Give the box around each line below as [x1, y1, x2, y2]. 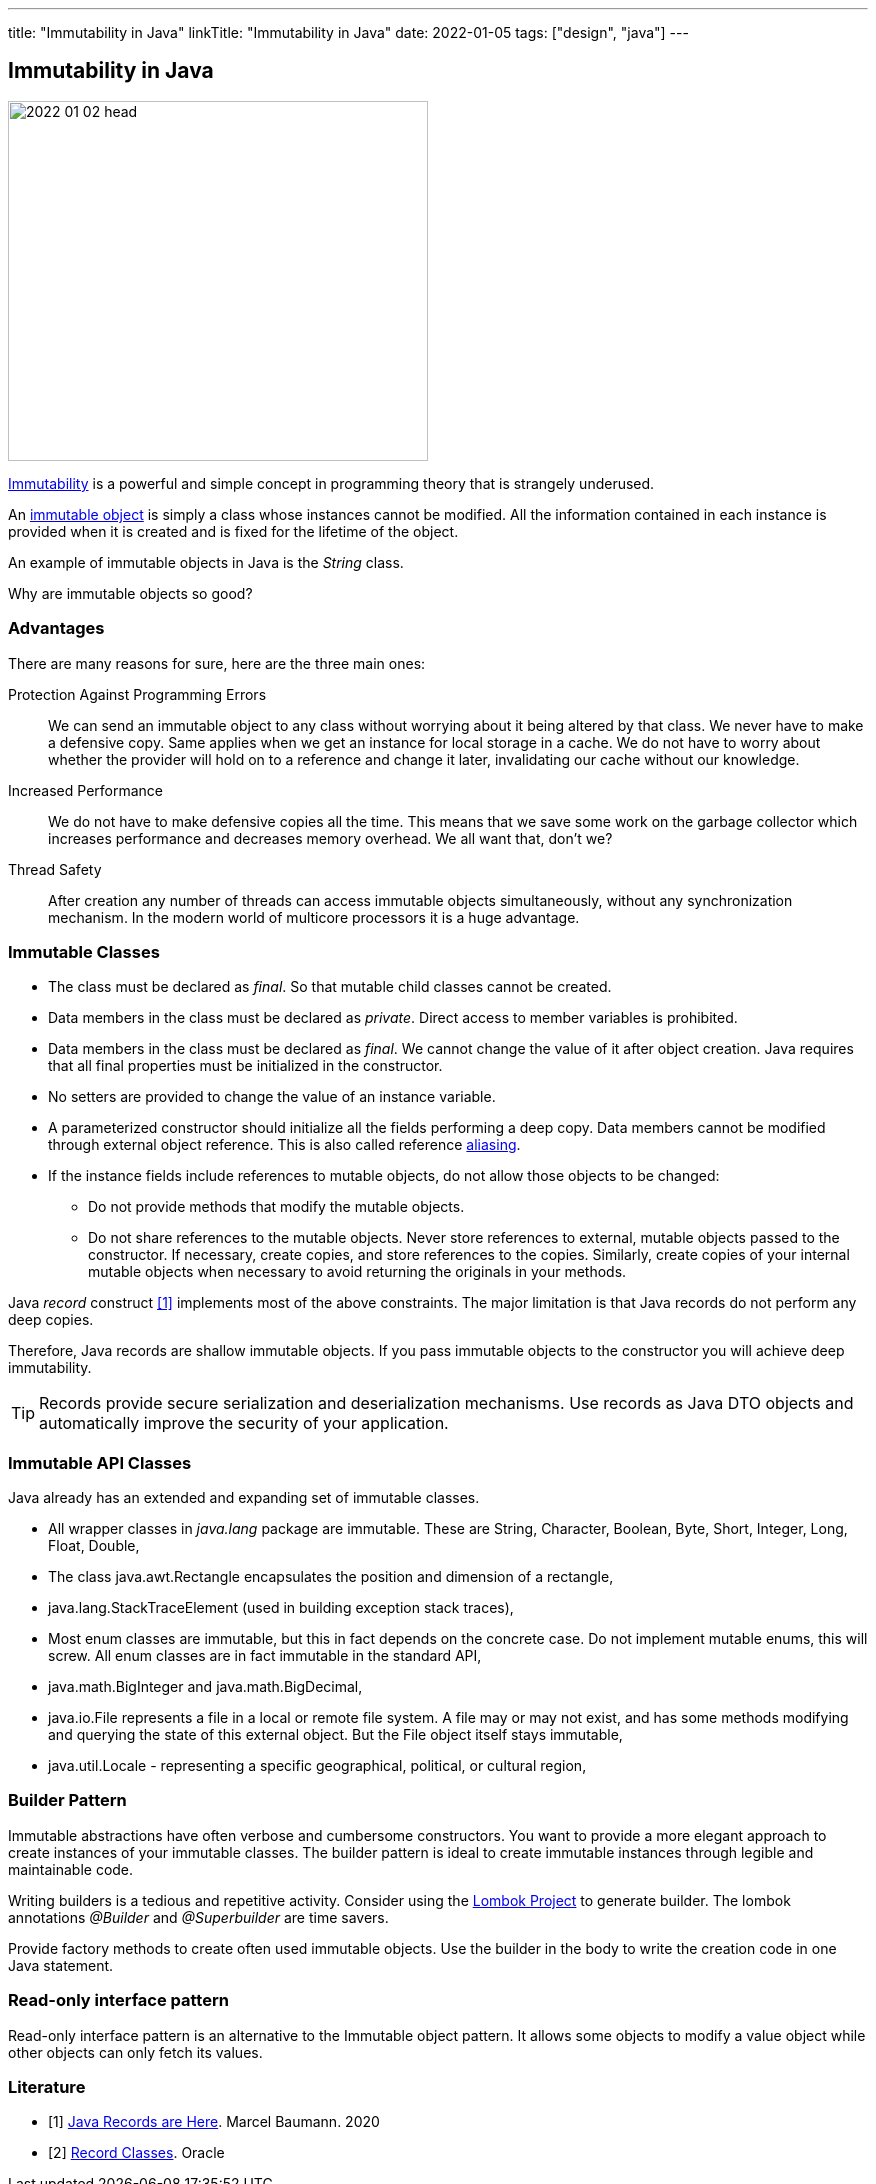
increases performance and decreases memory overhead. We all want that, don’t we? [48, 829, 613, 847]
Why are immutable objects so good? [8, 584, 253, 602]
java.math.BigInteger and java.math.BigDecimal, [48, 1678, 363, 1696]
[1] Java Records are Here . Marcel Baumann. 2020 [48, 2113, 380, 2131]
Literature [8, 2076, 86, 2097]
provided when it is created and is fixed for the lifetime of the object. [8, 522, 459, 540]
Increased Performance [8, 781, 164, 799]
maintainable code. [8, 1860, 134, 1878]
